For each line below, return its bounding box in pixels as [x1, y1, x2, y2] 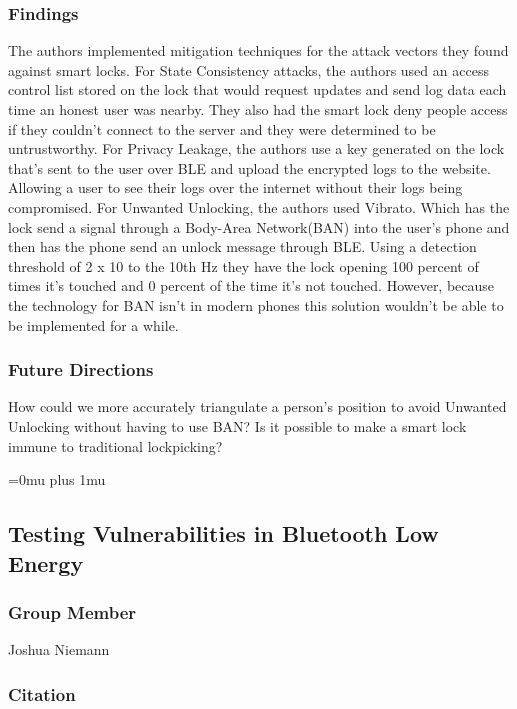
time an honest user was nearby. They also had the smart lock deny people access [8, 99, 508, 119]
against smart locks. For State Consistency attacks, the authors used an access [8, 59, 489, 80]
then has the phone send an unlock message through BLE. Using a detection [8, 236, 477, 257]
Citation [8, 681, 76, 706]
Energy [8, 547, 84, 578]
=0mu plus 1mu [8, 469, 106, 490]
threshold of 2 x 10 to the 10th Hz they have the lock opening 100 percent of [8, 255, 479, 276]
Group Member [8, 599, 137, 624]
